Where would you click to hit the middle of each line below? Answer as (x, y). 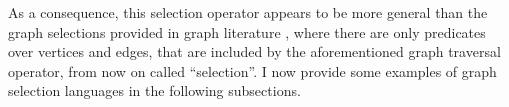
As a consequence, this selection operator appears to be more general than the (248, 12)
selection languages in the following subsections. (154, 90)
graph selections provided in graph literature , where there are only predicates (247, 31)
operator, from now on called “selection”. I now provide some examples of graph (252, 70)
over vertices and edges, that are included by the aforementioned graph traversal (254, 51)
